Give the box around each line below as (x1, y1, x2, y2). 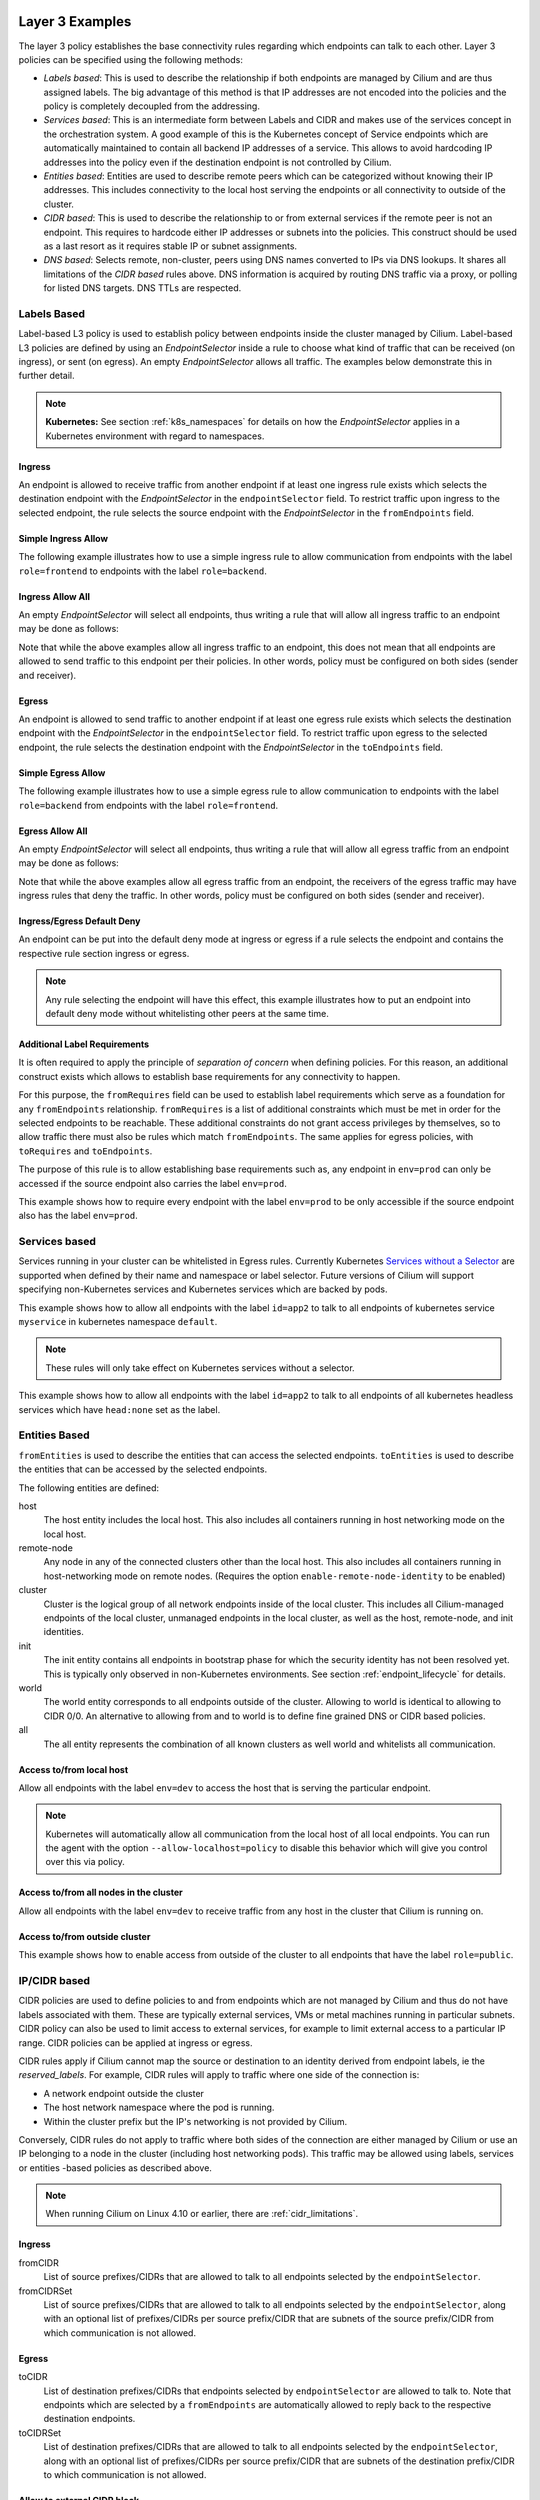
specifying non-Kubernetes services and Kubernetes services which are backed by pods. (18, 1283, 388, 1295)
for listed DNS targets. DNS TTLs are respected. (43, 282, 242, 294)
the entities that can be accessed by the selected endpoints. (18, 1463, 268, 1475)
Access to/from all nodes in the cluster (18, 1886, 184, 1899)
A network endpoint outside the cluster (43, 2087, 205, 2099)
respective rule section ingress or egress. (18, 947, 190, 959)
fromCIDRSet (18, 2285, 73, 2297)
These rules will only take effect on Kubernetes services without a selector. (45, 1361, 355, 1374)
